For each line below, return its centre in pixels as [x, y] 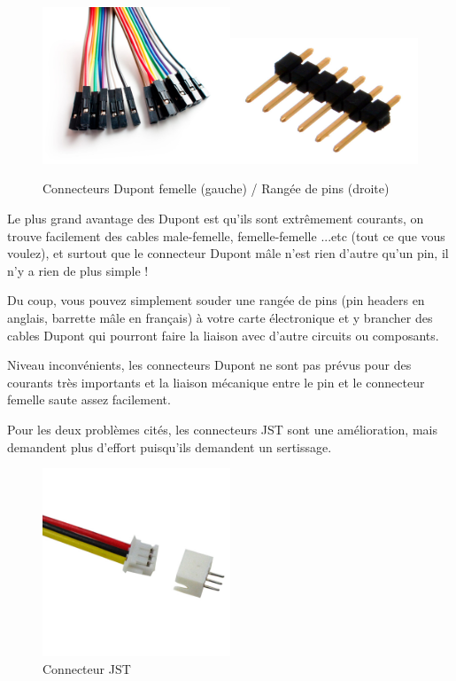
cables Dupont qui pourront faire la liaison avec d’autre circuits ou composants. [223, 335]
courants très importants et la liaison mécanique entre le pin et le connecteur [216, 382]
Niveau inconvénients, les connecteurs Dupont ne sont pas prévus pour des [209, 365]
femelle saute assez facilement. [89, 399]
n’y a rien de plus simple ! [78, 270]
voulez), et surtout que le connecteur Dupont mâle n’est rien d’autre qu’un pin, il [228, 253]
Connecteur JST [87, 668]
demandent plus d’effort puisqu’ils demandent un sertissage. [170, 446]
